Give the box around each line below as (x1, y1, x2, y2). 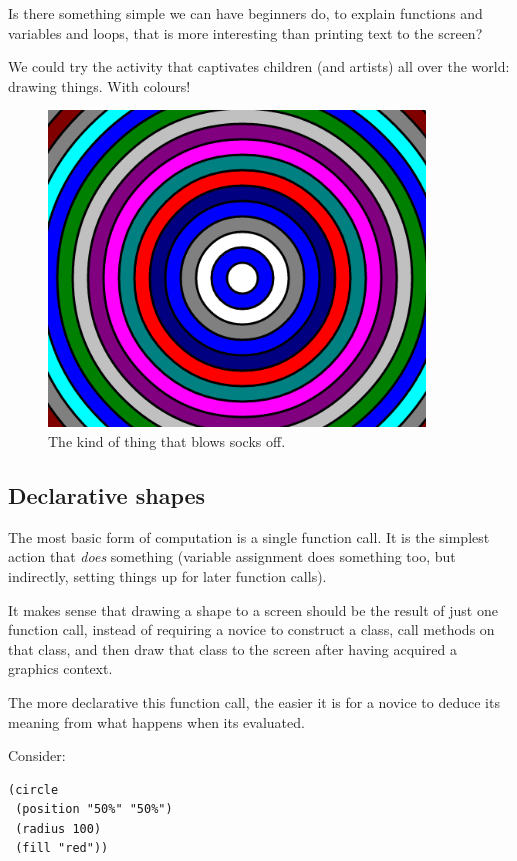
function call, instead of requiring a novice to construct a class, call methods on (8, 619, 495, 640)
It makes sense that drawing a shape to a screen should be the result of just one (8, 599, 498, 620)
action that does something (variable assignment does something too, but (8, 546, 456, 567)
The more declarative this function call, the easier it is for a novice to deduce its (8, 691, 500, 712)
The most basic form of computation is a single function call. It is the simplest (8, 526, 490, 547)
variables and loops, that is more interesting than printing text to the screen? (8, 22, 483, 43)
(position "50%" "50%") (15, 802, 173, 817)
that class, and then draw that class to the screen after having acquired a (8, 638, 457, 659)
